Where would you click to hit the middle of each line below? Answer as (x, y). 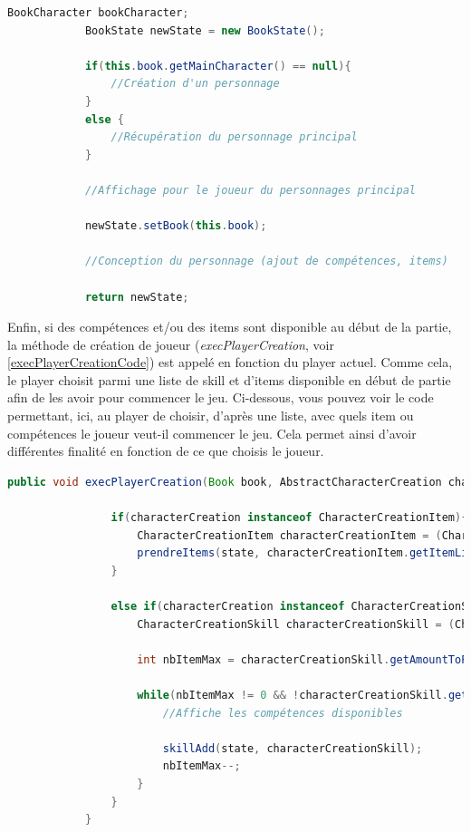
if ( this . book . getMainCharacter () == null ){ (218, 66)
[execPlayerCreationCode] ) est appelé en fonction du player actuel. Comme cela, (230, 362)
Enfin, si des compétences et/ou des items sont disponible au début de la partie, (230, 327)
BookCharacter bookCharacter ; (98, 13)
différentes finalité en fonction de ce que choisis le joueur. (166, 451)
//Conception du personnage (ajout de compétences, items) (266, 261)
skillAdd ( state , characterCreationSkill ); (293, 748)
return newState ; (137, 297)
